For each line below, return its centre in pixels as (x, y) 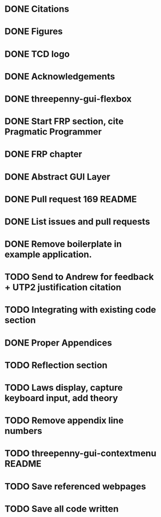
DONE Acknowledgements (60, 76)
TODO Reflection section (56, 365)
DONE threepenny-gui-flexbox (68, 99)
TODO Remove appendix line (64, 421)
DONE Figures (34, 32)
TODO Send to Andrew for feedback (79, 277)
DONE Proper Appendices (58, 343)
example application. (48, 255)
